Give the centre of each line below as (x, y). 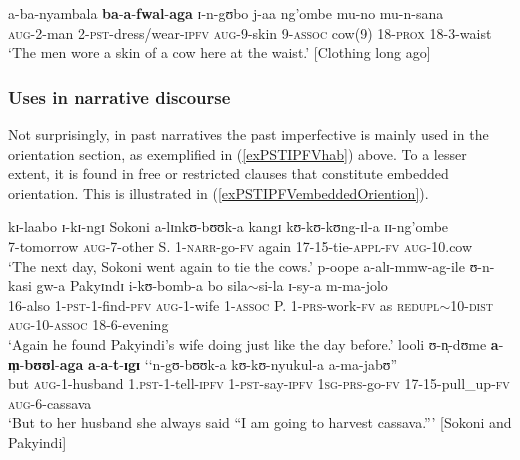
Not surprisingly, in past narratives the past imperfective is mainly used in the (248, 134)
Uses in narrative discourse (119, 96)
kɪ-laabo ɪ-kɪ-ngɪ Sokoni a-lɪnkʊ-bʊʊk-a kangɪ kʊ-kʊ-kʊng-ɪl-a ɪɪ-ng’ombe (228, 226)
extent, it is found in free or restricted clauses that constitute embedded (228, 173)
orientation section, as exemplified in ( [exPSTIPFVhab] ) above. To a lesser (237, 153)
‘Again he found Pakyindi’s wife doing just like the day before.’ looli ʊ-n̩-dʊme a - (256, 343)
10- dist (471, 304)
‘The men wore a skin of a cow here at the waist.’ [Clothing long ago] (219, 52)
